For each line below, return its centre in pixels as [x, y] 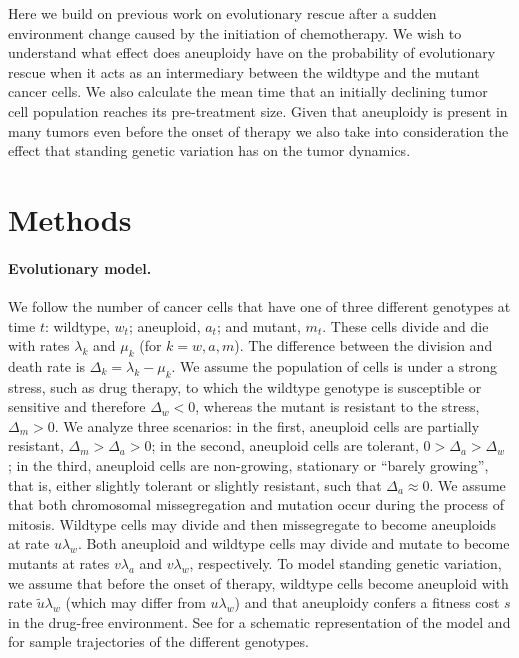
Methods [70, 218]
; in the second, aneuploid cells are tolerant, [285, 445]
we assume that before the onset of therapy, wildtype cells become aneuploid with [258, 582]
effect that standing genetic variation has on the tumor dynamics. [209, 150]
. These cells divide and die [405, 325]
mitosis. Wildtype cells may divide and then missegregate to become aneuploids [252, 523]
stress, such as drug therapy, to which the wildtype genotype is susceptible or [245, 386]
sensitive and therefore [77, 406]
